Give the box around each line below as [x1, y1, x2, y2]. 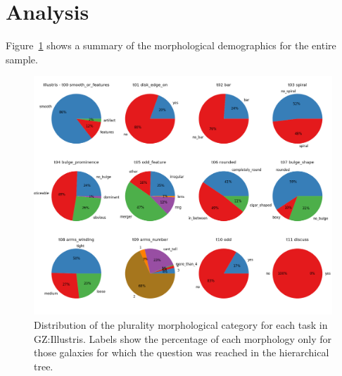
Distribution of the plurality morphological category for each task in [34, 318, 328, 332]
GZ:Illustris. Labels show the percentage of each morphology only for [34, 331, 332, 346]
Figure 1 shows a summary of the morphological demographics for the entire [6, 38, 336, 53]
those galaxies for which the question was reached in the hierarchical [34, 345, 329, 360]
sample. [6, 51, 38, 66]
